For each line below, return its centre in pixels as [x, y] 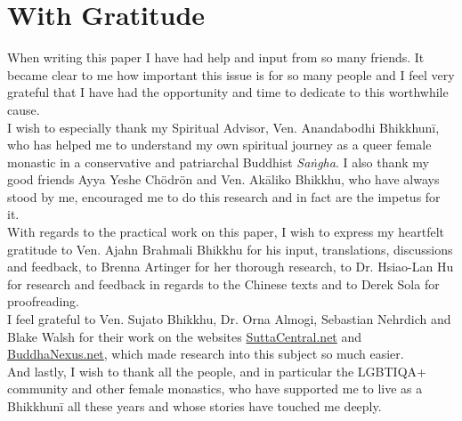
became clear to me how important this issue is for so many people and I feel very [231, 74]
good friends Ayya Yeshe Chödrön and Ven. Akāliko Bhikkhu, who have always [223, 179]
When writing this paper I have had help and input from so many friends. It [216, 57]
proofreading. [44, 301]
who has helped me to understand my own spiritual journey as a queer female [219, 145]
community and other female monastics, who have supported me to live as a [215, 389]
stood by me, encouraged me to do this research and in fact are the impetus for [224, 196]
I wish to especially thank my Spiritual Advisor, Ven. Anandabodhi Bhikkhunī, [223, 127]
